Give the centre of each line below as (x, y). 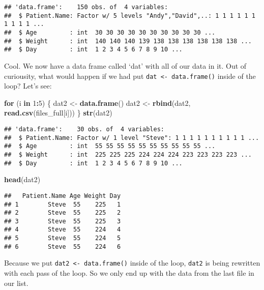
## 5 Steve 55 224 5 (63, 238)
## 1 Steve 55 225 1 (63, 204)
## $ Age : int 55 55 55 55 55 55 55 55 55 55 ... (110, 146)
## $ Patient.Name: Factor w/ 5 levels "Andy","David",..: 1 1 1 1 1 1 (130, 16)
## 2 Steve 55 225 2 (63, 213)
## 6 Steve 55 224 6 (63, 246)
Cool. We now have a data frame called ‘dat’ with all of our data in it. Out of (125, 65)
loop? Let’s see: (28, 86)
